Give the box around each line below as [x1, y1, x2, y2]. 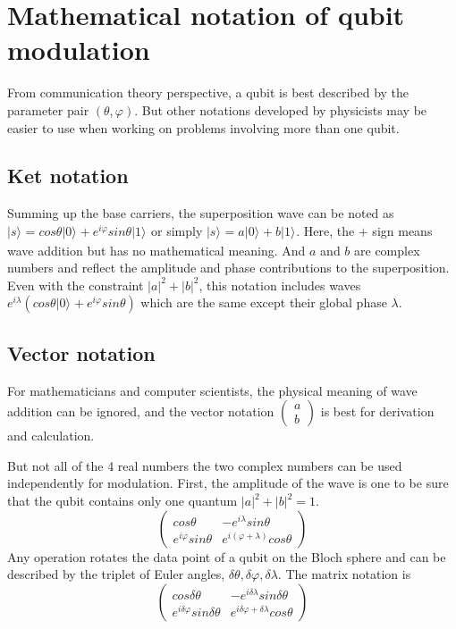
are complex [354, 240, 420, 259]
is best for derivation [320, 402, 435, 421]
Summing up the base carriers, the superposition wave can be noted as [7, 204, 394, 222]
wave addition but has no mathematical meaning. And [7, 240, 306, 259]
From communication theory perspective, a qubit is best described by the [7, 83, 410, 102]
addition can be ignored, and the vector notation [7, 402, 274, 421]
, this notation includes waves [198, 275, 361, 294]
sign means [372, 221, 433, 239]
